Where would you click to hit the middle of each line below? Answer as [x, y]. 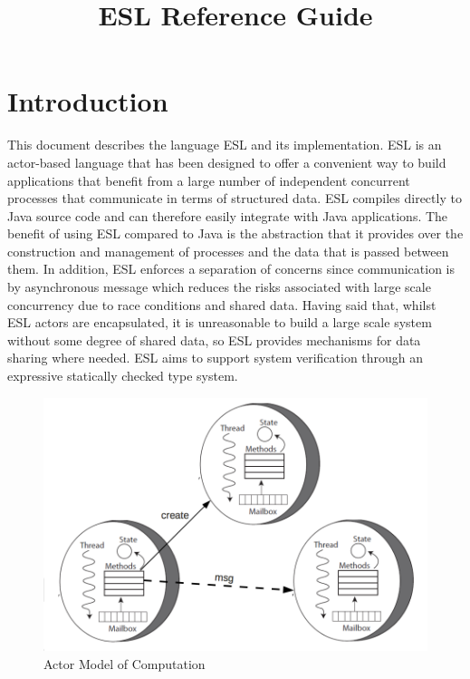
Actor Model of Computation [125, 663]
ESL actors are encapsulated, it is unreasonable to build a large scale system [220, 322]
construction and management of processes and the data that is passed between [228, 251]
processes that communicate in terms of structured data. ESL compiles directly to [235, 198]
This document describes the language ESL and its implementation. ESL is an [225, 145]
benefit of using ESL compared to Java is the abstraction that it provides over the [235, 233]
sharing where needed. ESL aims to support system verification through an [216, 358]
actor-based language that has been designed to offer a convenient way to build [227, 162]
